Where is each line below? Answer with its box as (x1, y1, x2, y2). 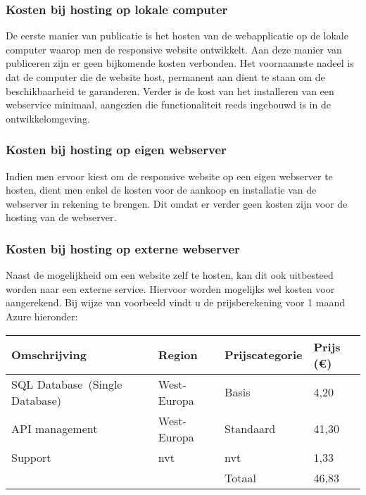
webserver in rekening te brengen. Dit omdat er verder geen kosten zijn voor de (6, 196, 348, 211)
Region (158, 346, 198, 363)
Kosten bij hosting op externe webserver (6, 239, 240, 257)
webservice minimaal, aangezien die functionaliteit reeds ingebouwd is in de (6, 97, 331, 112)
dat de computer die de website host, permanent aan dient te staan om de (6, 70, 325, 84)
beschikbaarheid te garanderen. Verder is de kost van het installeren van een (6, 83, 334, 98)
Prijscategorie (225, 346, 303, 363)
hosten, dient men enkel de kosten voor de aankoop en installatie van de (6, 182, 317, 197)
